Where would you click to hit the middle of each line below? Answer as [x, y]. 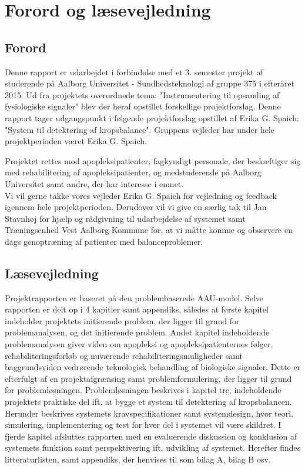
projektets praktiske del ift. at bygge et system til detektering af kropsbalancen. [148, 402]
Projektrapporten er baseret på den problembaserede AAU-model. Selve [134, 297]
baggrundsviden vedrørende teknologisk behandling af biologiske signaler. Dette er [153, 367]
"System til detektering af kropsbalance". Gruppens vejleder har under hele [140, 129]
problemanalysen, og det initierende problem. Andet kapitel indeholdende [137, 332]
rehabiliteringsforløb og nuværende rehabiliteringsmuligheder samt [124, 355]
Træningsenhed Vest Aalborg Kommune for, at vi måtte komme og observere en [149, 230]
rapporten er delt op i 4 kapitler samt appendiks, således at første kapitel [137, 309]
